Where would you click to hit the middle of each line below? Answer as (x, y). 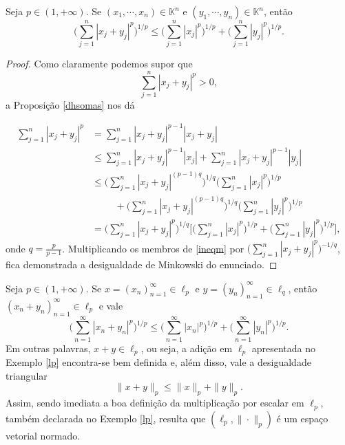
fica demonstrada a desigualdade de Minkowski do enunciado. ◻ (142, 264)
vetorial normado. (43, 435)
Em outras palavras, (48, 348)
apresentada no (284, 348)
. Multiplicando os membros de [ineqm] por (153, 248)
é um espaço (302, 418)
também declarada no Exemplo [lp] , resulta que (106, 418)
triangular (27, 375)
